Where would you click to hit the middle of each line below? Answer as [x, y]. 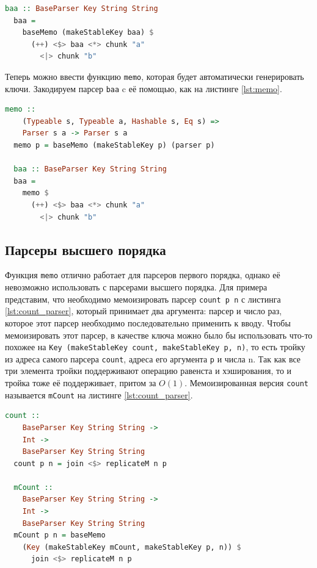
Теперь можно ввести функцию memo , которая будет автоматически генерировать [155, 76]
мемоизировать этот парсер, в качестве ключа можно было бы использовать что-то [159, 335]
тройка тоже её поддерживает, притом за [81, 383]
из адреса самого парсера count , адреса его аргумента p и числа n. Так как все [153, 358]
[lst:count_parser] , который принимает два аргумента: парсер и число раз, [144, 311]
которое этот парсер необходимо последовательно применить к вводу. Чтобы [148, 322]
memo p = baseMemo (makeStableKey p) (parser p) [114, 146]
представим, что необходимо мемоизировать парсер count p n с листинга [143, 299]
